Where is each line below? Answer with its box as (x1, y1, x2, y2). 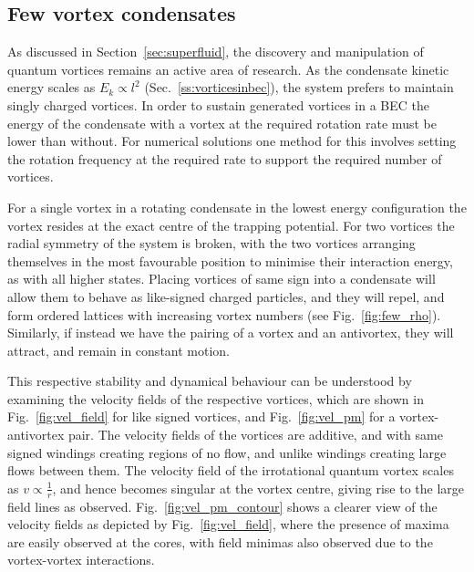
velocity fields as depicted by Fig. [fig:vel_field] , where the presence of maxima (7, 515, 449, 534)
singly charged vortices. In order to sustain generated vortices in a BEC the (7, 95, 429, 114)
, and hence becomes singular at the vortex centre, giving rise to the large (52, 478, 465, 497)
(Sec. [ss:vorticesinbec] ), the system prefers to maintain (144, 78, 454, 97)
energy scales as (7, 78, 96, 97)
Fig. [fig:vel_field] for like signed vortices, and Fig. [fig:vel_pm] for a (7, 407, 396, 426)
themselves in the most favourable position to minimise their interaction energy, (7, 251, 453, 270)
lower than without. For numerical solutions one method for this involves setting (7, 131, 457, 151)
